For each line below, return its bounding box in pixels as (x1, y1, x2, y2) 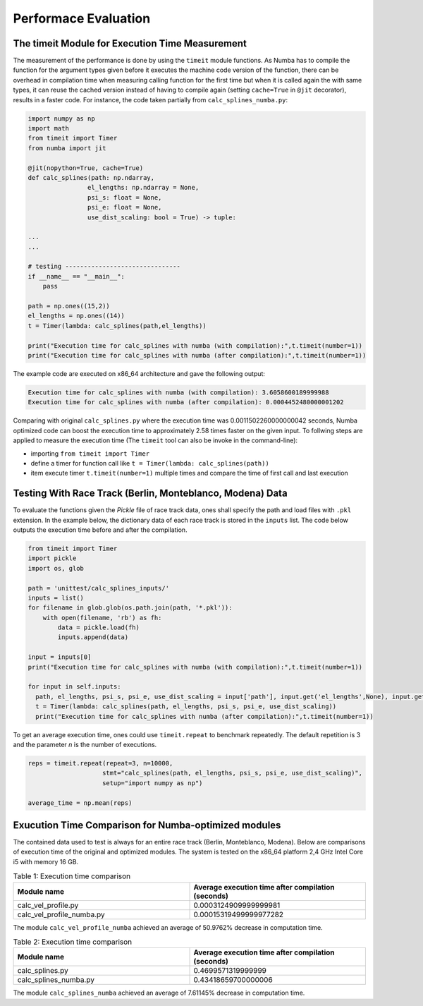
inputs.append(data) (57, 634, 129, 641)
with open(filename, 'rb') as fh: (42, 614, 162, 622)
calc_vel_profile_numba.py (17, 909, 105, 919)
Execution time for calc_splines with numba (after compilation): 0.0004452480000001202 (27, 399, 345, 406)
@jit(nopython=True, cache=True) (27, 164, 144, 172)
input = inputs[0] (27, 653, 92, 661)
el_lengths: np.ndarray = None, (87, 183, 200, 192)
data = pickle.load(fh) (57, 624, 140, 631)
